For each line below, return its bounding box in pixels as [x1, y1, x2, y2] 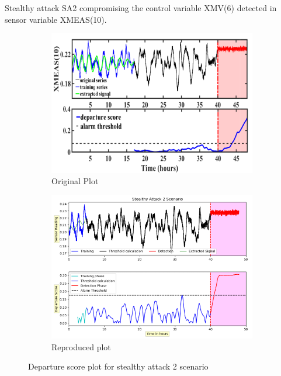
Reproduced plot [51, 340, 111, 353]
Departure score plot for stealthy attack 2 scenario [28, 360, 209, 372]
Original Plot [51, 175, 99, 187]
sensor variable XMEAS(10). [5, 13, 107, 25]
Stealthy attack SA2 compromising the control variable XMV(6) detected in [5, 2, 277, 13]
